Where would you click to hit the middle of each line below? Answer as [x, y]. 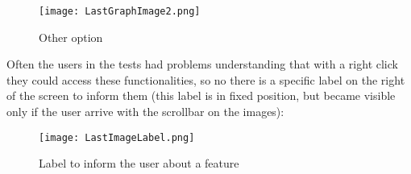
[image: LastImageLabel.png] [117, 137]
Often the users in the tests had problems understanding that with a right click [202, 64]
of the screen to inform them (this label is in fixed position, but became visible [201, 95]
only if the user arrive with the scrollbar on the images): [145, 112]
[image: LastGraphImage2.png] [120, 11]
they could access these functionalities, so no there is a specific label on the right [206, 79]
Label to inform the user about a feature [139, 163]
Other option [71, 37]
